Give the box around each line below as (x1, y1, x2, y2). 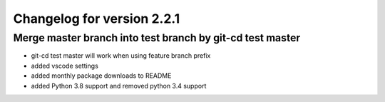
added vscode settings (31, 61, 99, 70)
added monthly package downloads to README (31, 71, 172, 80)
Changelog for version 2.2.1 (13, 11, 180, 26)
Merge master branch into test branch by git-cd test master (13, 31, 301, 44)
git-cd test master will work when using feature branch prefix (31, 51, 211, 60)
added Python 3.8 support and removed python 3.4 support (31, 81, 207, 90)
